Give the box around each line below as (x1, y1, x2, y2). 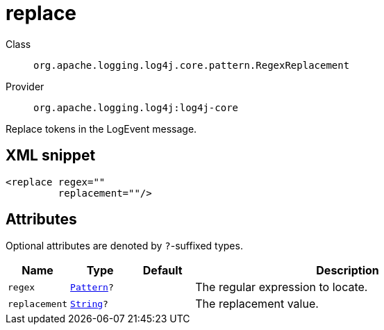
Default (142, 263, 183, 278)
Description (316, 263, 379, 278)
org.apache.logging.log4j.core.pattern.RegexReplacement (33, 59, 350, 71)
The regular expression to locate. (195, 280, 368, 295)
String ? (70, 298, 108, 309)
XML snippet (6, 147, 96, 165)
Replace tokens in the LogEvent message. (6, 122, 197, 135)
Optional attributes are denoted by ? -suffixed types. (6, 240, 243, 252)
